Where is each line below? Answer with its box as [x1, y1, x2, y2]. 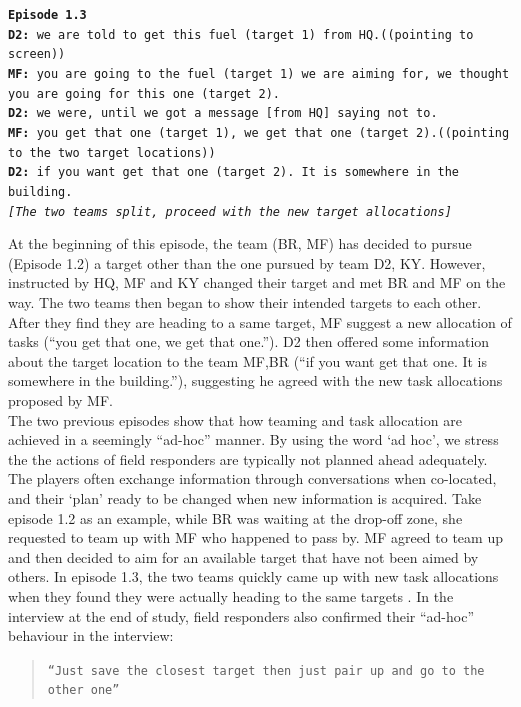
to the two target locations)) [8, 145, 216, 160]
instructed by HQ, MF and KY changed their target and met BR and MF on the [8, 272, 506, 293]
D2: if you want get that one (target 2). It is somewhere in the [8, 165, 460, 180]
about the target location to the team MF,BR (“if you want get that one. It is [8, 350, 488, 371]
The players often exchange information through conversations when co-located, [8, 468, 497, 489]
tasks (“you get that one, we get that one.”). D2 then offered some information [8, 331, 490, 352]
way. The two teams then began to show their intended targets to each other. [8, 292, 482, 312]
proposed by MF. [8, 389, 113, 410]
